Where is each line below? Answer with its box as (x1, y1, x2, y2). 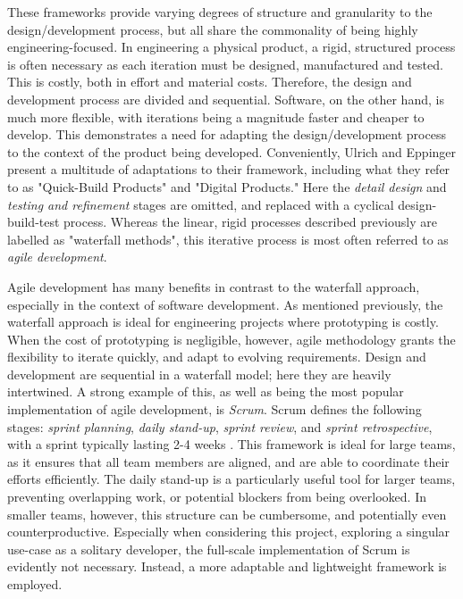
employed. (7, 575, 63, 593)
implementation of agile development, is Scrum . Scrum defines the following (7, 400, 422, 419)
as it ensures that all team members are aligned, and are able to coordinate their (7, 452, 450, 470)
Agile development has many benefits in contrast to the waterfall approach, (7, 277, 420, 295)
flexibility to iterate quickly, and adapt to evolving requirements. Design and (7, 347, 426, 366)
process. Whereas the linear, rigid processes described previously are (63, 212, 437, 231)
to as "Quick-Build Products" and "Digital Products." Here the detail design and (7, 177, 447, 196)
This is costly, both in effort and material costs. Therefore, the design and (7, 72, 412, 91)
